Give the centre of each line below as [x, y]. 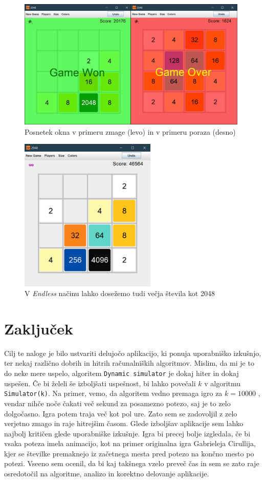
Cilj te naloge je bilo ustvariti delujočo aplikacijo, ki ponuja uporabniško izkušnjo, [133, 353]
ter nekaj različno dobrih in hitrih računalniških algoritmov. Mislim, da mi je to [129, 363]
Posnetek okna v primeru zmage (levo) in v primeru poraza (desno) [130, 131]
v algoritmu [223, 383]
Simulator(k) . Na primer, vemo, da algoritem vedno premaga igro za [113, 393]
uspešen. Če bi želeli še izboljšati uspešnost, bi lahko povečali [100, 383]
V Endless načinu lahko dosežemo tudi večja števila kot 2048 [120, 293]
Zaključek [39, 328]
